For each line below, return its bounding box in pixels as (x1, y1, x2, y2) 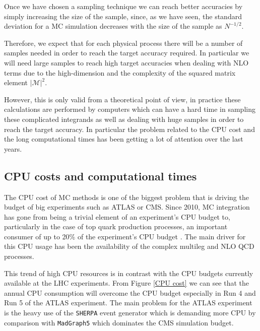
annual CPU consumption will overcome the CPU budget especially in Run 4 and (4, 287, 256, 298)
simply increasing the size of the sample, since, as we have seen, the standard (4, 11, 242, 21)
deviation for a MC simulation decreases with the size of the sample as (4, 21, 222, 31)
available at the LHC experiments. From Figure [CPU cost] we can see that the (4, 278, 249, 288)
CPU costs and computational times (4, 168, 197, 183)
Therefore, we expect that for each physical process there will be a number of (4, 37, 243, 48)
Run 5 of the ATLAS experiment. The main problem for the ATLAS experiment (4, 297, 252, 308)
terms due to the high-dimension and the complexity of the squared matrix (4, 67, 236, 78)
